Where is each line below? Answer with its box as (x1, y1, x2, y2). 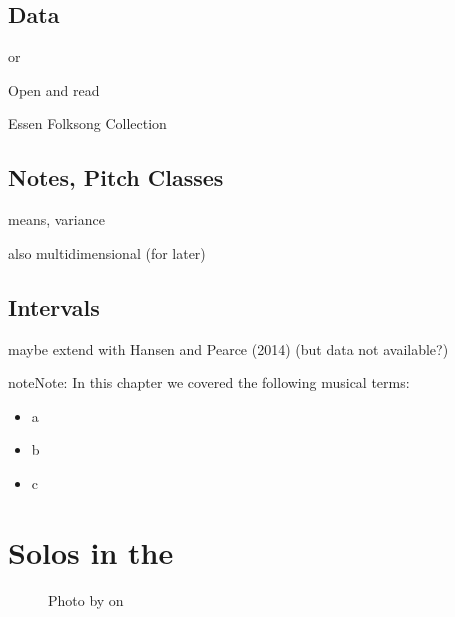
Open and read (8, 79, 100, 100)
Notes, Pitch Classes (8, 162, 224, 193)
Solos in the (8, 531, 174, 572)
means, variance (8, 209, 105, 230)
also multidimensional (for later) (8, 242, 206, 263)
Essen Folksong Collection (8, 113, 167, 134)
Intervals (8, 291, 100, 322)
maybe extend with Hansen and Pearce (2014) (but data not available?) (8, 338, 449, 359)
